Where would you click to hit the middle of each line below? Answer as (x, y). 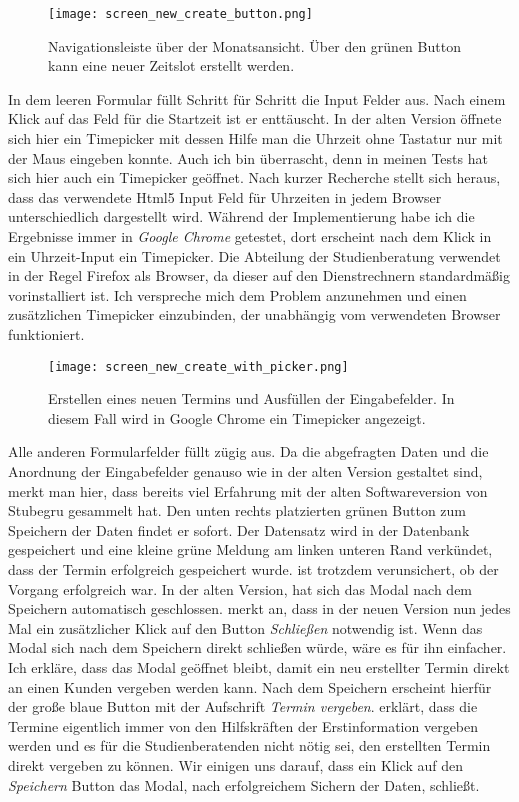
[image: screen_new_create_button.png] (180, 14)
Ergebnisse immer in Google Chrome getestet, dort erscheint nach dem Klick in (250, 236)
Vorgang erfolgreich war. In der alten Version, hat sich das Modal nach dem (240, 588)
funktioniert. (46, 333)
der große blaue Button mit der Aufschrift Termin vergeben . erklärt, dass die (243, 706)
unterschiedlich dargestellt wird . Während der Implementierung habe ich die (241, 216)
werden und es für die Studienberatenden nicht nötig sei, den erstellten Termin (249, 745)
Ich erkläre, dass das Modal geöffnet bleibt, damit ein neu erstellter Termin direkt (259, 666)
